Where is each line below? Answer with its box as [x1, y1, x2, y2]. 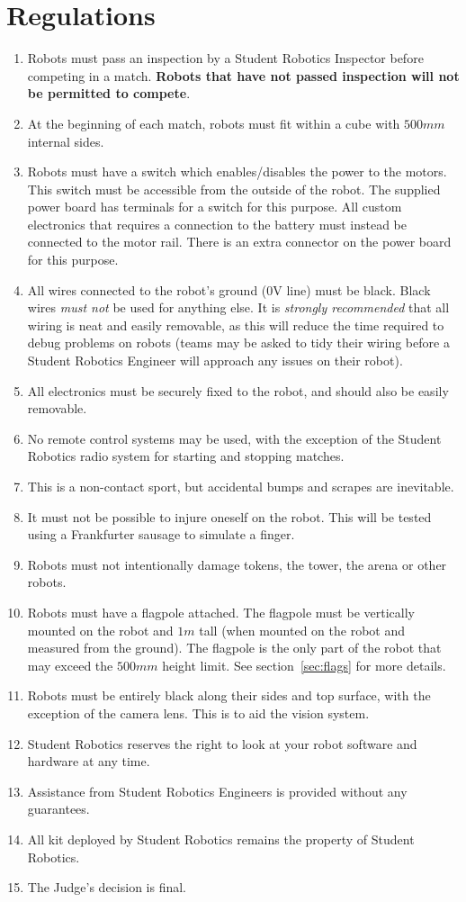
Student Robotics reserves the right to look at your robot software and [27, 734, 417, 753]
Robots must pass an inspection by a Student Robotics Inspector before [27, 49, 424, 68]
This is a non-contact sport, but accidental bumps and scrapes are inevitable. [27, 477, 454, 495]
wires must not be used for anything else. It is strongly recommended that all [27, 298, 450, 317]
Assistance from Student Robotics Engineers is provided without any [27, 781, 408, 800]
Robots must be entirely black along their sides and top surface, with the [27, 686, 431, 705]
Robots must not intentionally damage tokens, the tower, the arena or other [27, 555, 447, 573]
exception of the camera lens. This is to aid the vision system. [27, 703, 370, 722]
